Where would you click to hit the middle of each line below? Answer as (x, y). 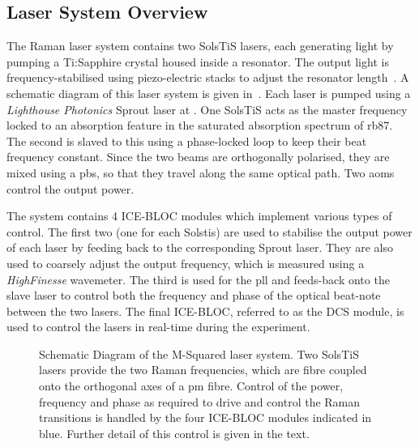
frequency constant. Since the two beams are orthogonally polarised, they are (198, 157)
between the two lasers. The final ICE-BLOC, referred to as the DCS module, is (205, 311)
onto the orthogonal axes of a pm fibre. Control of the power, (191, 386)
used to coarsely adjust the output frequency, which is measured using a (186, 263)
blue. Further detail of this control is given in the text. (174, 433)
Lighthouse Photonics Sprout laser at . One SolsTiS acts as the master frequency (207, 109)
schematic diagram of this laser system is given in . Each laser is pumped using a (209, 93)
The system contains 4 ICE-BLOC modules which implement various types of (199, 216)
